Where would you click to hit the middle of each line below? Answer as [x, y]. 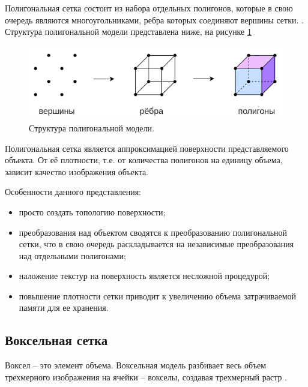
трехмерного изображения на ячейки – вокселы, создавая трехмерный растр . [146, 376]
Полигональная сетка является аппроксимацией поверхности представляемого [147, 148]
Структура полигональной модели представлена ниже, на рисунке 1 [128, 31]
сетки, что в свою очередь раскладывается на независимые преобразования [156, 244]
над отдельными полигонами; [72, 255]
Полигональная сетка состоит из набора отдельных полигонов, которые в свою [149, 8]
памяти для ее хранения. [64, 307]
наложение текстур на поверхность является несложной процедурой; [144, 276]
